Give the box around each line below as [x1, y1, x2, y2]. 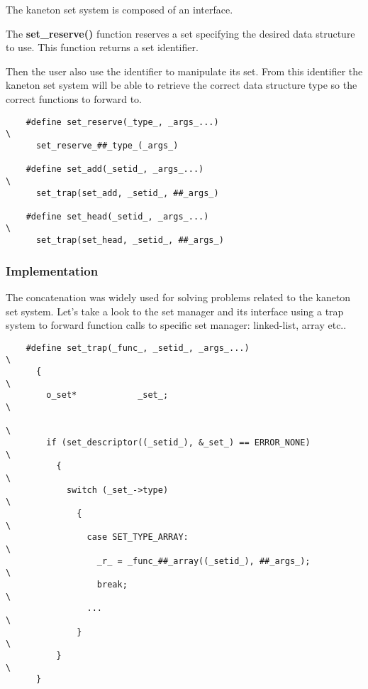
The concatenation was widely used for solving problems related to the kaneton [6, 290, 351, 304]
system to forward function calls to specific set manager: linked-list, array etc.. [6, 318, 347, 332]
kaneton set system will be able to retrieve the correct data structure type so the [6, 77, 357, 92]
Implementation [6, 261, 99, 279]
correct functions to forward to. [6, 91, 142, 106]
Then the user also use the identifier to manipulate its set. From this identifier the [6, 63, 363, 78]
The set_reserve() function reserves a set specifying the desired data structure [6, 26, 355, 40]
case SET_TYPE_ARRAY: [87, 532, 189, 543]
